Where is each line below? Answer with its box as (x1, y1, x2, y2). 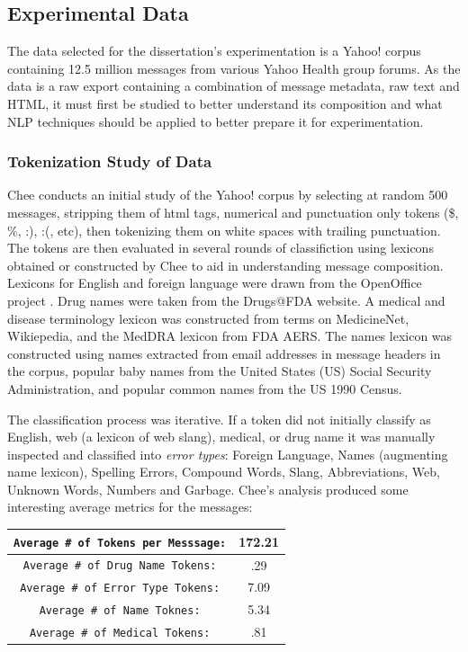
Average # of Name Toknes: (39, 604, 201, 618)
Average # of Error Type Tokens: (20, 582, 220, 595)
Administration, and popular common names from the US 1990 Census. (7, 379, 402, 397)
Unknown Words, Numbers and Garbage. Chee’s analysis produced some (7, 479, 409, 498)
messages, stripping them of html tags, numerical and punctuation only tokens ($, (7, 202, 459, 221)
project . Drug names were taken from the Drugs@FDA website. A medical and (7, 290, 445, 309)
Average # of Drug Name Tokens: (22, 559, 217, 573)
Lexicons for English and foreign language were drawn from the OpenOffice (7, 273, 422, 292)
